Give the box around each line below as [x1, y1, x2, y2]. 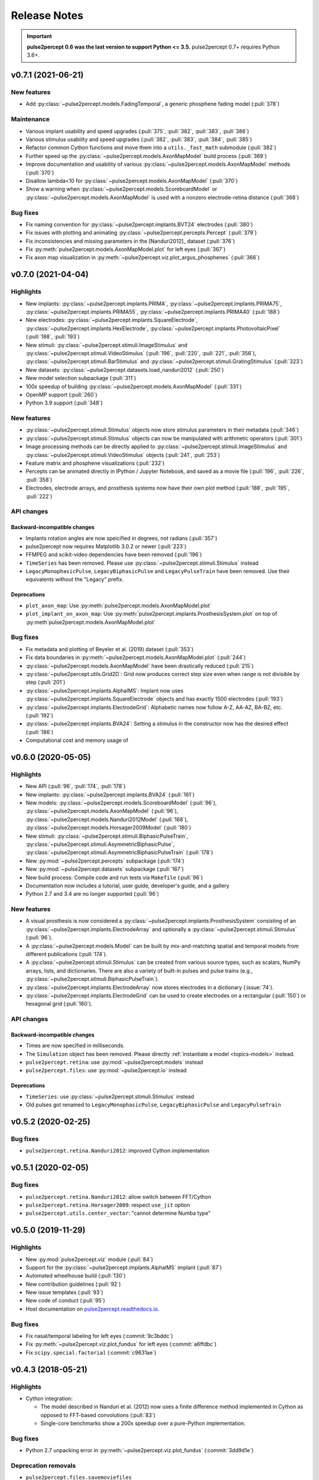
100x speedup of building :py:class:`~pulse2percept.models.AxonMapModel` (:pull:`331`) [25, 382, 242, 390]
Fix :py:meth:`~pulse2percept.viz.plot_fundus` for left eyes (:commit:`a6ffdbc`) [25, 1341, 217, 1348]
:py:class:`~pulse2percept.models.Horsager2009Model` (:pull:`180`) [25, 824, 191, 831]
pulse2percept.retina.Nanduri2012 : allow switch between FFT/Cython [25, 1193, 211, 1200]
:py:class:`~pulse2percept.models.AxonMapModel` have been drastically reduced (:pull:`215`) [25, 662, 254, 669]
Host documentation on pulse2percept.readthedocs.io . [25, 1305, 159, 1312]
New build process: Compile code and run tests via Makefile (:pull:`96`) [25, 874, 203, 881]
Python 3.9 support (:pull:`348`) [25, 400, 103, 407]
